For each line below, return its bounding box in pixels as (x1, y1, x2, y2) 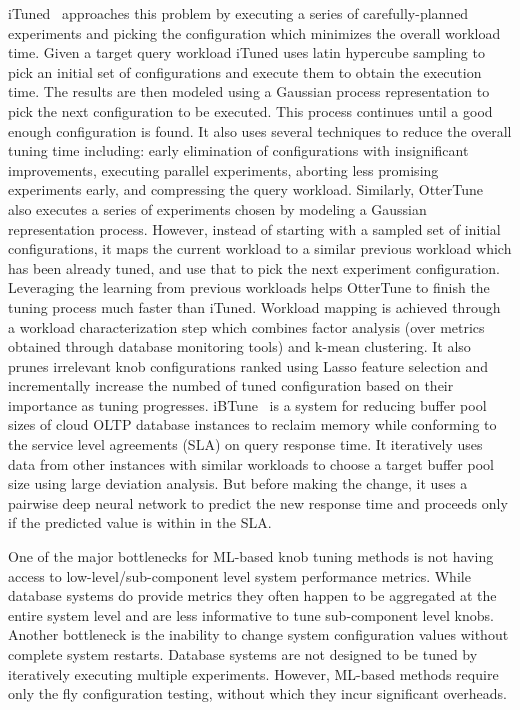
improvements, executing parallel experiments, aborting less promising (8, 159, 439, 180)
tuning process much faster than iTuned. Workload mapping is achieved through (8, 296, 501, 317)
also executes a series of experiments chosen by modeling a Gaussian (8, 198, 427, 219)
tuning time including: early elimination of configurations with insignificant (8, 140, 469, 161)
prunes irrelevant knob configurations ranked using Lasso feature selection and (8, 355, 489, 376)
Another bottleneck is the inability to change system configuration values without (8, 624, 509, 645)
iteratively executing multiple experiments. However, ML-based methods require (8, 663, 499, 684)
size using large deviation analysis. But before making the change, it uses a (8, 473, 468, 494)
